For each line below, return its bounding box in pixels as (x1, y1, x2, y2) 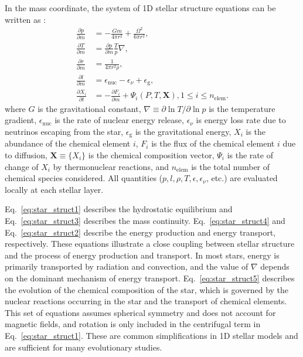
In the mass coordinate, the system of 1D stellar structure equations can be (5, 2, 276, 13)
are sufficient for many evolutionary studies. (5, 341, 162, 353)
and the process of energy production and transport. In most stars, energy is (5, 249, 280, 261)
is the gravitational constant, (38, 102, 141, 114)
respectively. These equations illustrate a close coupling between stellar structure (5, 237, 295, 250)
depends (260, 260, 290, 273)
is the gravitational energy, (135, 125, 231, 137)
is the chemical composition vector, (88, 149, 215, 161)
